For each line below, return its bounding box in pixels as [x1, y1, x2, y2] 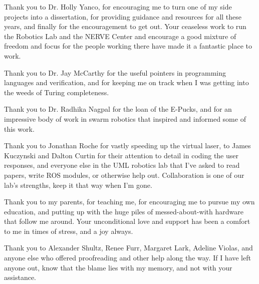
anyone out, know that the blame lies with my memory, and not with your [4, 262, 232, 272]
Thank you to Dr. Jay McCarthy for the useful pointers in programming [4, 67, 226, 78]
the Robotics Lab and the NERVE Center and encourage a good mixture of [4, 31, 236, 41]
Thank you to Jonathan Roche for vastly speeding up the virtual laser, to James [4, 140, 251, 151]
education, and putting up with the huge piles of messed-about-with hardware [4, 206, 243, 216]
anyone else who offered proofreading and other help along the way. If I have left [4, 252, 251, 263]
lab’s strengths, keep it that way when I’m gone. [4, 179, 152, 190]
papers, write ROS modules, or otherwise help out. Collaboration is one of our [4, 169, 244, 180]
